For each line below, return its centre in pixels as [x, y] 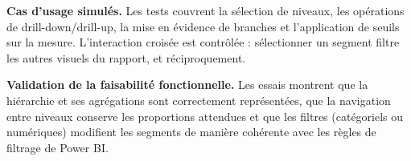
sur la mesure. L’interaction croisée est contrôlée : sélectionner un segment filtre [203, 42]
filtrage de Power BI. [58, 147]
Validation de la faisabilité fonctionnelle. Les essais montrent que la [187, 85]
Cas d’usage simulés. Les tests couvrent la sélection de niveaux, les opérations [205, 10]
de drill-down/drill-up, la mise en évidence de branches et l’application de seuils [203, 26]
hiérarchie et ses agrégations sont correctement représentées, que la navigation [199, 100]
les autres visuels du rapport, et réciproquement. [126, 57]
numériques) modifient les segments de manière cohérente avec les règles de [191, 132]
